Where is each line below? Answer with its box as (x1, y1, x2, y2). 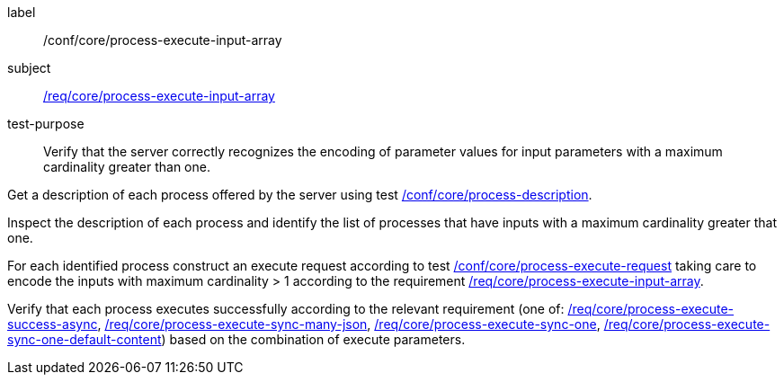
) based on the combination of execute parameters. (161, 332, 466, 347)
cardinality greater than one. (43, 159, 210, 174)
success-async (7, 316, 98, 332)
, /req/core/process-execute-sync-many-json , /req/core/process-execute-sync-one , (97, 316, 601, 332)
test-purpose (7, 116, 85, 131)
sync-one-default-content (7, 332, 162, 347)
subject (7, 60, 51, 76)
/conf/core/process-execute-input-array (43, 32, 282, 48)
